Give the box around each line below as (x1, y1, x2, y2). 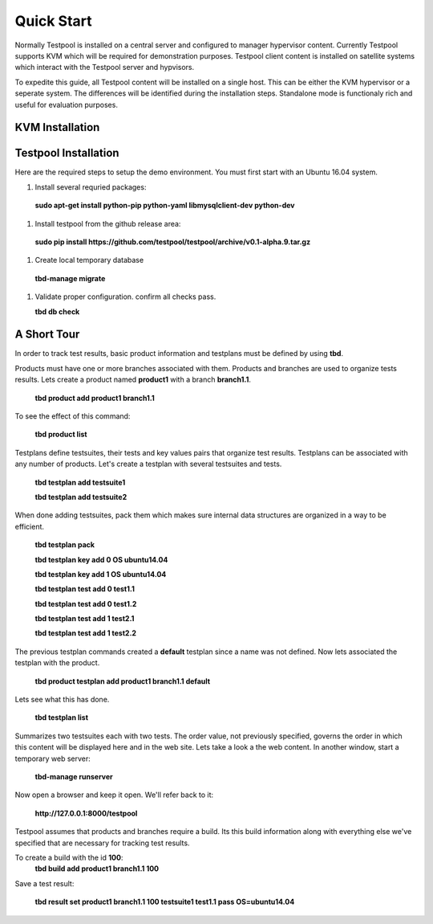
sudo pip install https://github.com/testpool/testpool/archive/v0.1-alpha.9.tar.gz (34, 237, 311, 247)
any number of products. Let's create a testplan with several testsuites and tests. (14, 459, 282, 469)
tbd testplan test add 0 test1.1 (34, 584, 136, 594)
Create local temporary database (34, 256, 144, 265)
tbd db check (34, 306, 80, 317)
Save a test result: (14, 878, 75, 888)
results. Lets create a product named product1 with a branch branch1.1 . (14, 374, 252, 385)
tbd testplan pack (34, 540, 95, 550)
